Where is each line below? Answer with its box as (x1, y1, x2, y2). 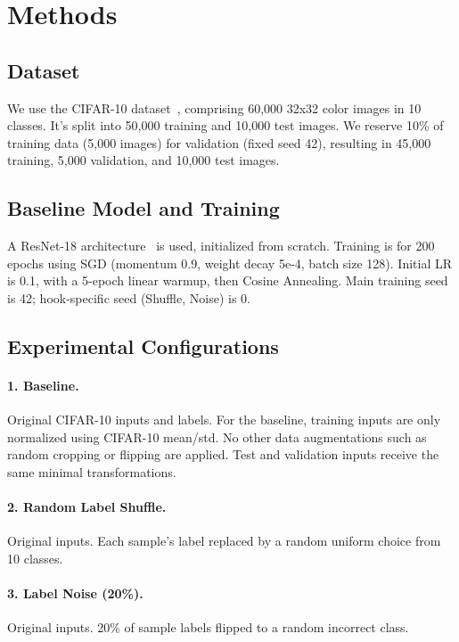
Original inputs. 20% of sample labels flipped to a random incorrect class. (7, 618, 409, 637)
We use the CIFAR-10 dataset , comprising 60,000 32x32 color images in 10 (7, 98, 422, 117)
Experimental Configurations (7, 332, 279, 359)
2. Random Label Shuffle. (7, 498, 167, 516)
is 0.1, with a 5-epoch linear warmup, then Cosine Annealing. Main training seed (7, 271, 448, 290)
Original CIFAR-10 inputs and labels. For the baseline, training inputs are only (7, 410, 441, 429)
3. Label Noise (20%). (7, 584, 143, 603)
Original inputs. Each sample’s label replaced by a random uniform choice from (7, 531, 441, 550)
